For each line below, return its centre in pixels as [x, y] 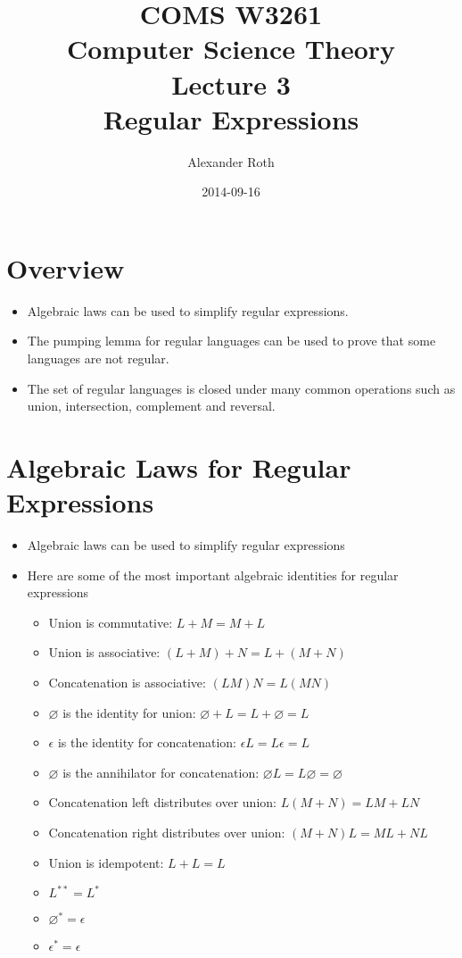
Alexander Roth [231, 161]
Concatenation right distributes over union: [167, 833]
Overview [66, 267]
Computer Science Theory [231, 49]
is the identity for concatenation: [147, 742]
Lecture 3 [231, 83]
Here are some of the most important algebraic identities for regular [213, 575]
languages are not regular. [98, 358]
